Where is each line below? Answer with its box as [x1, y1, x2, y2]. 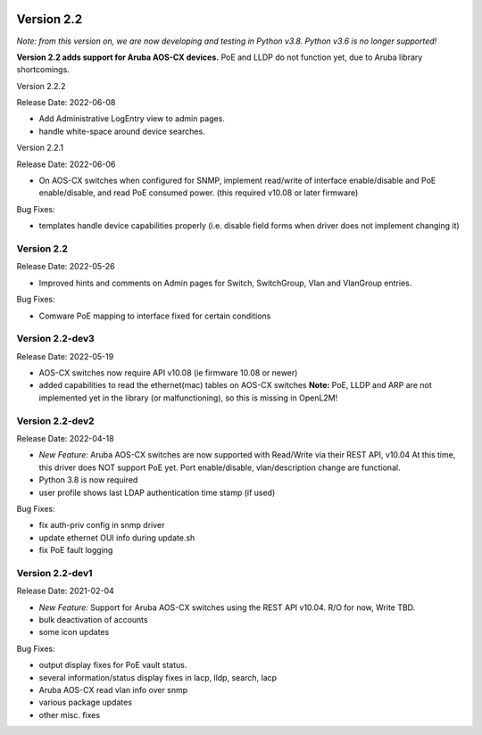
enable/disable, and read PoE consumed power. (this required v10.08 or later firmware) [38, 187, 359, 198]
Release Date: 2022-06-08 [16, 97, 116, 108]
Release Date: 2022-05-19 [16, 351, 114, 361]
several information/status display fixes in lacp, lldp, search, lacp [38, 672, 277, 682]
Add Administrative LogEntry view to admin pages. [38, 113, 225, 124]
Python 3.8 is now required [38, 475, 138, 485]
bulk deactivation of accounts [38, 615, 148, 625]
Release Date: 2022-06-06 [16, 159, 116, 169]
